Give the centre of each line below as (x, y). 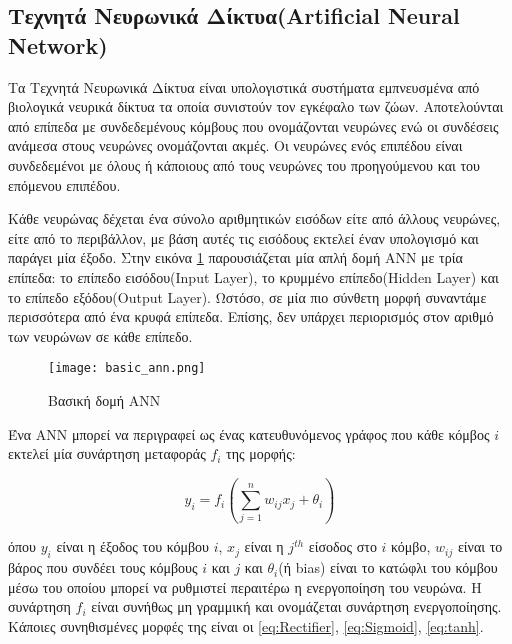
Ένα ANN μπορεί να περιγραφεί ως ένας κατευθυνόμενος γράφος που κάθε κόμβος (249, 433)
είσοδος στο (342, 546)
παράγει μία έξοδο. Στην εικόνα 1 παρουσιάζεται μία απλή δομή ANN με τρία (235, 257)
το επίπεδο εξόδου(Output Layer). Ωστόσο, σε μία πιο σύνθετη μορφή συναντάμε (247, 296)
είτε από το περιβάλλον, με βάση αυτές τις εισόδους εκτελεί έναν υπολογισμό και (243, 237)
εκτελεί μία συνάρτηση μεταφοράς (107, 453)
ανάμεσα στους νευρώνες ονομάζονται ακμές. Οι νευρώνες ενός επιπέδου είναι (235, 145)
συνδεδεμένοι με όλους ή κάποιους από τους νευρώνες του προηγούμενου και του (244, 164)
